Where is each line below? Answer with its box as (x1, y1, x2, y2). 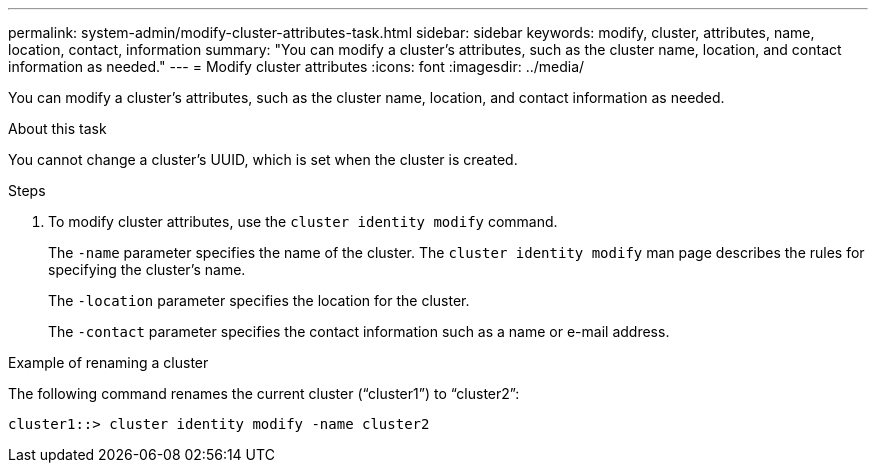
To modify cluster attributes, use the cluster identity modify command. (48, 213, 558, 230)
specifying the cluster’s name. (48, 261, 246, 278)
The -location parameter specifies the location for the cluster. (48, 292, 470, 309)
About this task (8, 120, 107, 137)
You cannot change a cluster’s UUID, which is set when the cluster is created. (8, 151, 518, 168)
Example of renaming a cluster (8, 354, 209, 371)
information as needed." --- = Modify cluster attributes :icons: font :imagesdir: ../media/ (8, 58, 585, 75)
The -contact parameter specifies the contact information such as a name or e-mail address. (48, 323, 670, 340)
